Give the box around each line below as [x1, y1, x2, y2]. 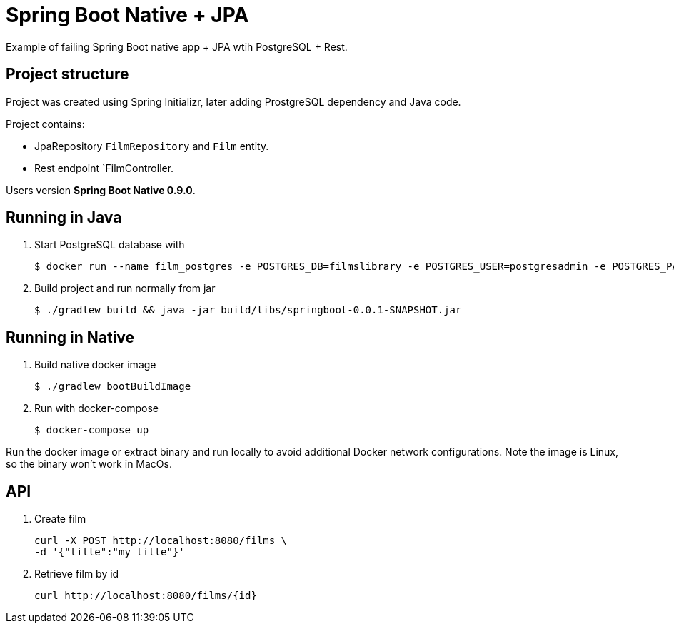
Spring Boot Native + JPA [6, 3, 249, 27]
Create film [34, 513, 86, 525]
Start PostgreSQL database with [34, 238, 185, 251]
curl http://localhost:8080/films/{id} [34, 590, 257, 602]
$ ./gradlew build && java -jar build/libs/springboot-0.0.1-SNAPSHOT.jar [34, 304, 462, 316]
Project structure [6, 65, 129, 84]
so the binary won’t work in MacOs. [6, 458, 172, 471]
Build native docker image [34, 358, 156, 371]
